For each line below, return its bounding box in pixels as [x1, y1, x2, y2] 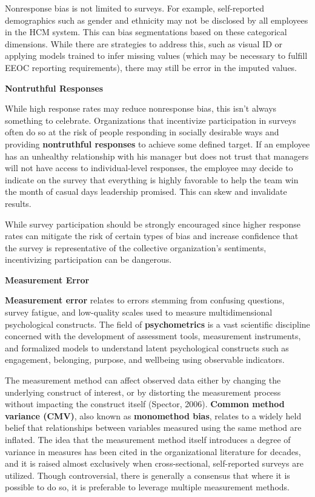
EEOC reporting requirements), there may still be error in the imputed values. [5, 61, 297, 73]
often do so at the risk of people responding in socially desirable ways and [5, 126, 279, 138]
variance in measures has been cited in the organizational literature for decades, [5, 445, 301, 458]
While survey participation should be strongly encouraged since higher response [5, 217, 301, 230]
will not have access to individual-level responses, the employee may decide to [5, 161, 293, 174]
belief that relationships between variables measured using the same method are [5, 421, 302, 434]
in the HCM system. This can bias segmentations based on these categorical [5, 25, 287, 38]
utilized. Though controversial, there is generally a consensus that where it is [5, 468, 290, 481]
